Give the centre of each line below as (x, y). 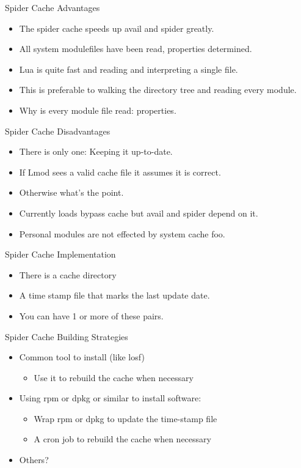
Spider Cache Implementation (60, 254)
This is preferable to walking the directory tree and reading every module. (158, 90)
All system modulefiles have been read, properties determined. (136, 49)
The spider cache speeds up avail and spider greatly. (117, 28)
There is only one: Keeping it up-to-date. (96, 151)
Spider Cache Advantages (53, 7)
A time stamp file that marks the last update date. (114, 295)
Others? (34, 460)
